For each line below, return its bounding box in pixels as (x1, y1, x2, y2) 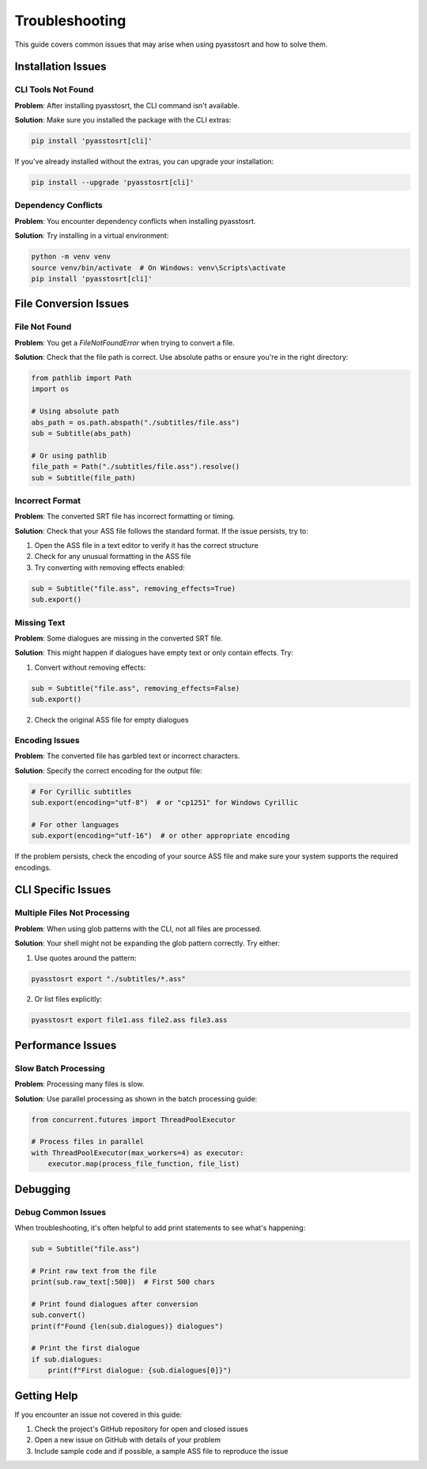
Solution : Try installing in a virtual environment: (14, 231, 169, 240)
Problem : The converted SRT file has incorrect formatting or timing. (14, 512, 235, 521)
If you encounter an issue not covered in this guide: (14, 1410, 182, 1419)
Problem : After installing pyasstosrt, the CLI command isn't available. (14, 100, 240, 110)
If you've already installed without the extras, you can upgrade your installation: (14, 157, 274, 166)
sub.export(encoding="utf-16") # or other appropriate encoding (31, 831, 290, 840)
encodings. (14, 863, 51, 872)
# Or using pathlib (31, 451, 107, 460)
